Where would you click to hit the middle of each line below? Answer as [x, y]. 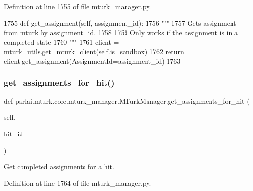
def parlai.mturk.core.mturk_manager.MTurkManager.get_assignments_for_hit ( [127, 101]
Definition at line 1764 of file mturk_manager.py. [78, 182]
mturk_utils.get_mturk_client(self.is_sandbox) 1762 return [94, 51]
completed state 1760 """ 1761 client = [62, 42]
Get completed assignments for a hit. [59, 166]
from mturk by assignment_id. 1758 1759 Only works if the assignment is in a [121, 32]
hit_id [14, 133]
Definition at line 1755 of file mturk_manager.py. [78, 6]
